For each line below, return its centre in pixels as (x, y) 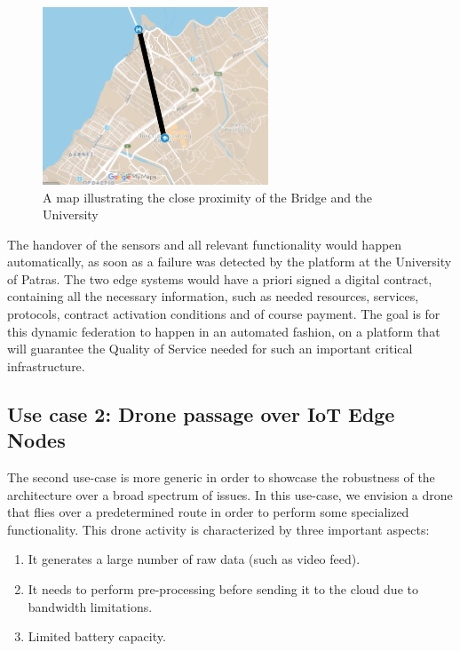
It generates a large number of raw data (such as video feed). (194, 559)
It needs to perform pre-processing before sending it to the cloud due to (223, 589)
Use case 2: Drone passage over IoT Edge (201, 413)
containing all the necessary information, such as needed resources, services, (213, 296)
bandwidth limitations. (90, 606)
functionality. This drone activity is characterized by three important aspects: (218, 529)
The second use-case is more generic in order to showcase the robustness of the (221, 477)
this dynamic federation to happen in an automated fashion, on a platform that (224, 331)
